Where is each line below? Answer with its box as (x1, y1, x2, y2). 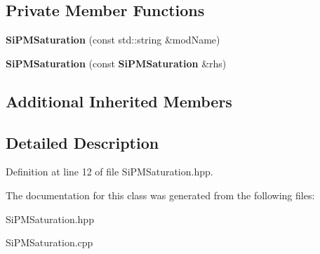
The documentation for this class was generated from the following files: (6, 187, 315, 202)
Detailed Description (6, 131, 159, 153)
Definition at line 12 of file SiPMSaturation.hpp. (6, 164, 213, 179)
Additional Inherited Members (6, 90, 232, 112)
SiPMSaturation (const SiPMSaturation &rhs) (6, 55, 227, 70)
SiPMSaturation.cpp (6, 235, 93, 250)
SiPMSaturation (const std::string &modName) (6, 32, 220, 47)
